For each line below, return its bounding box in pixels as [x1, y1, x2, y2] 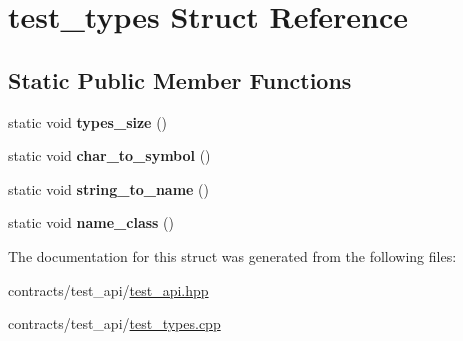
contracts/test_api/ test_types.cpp [8, 313, 221, 334]
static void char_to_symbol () [8, 145, 211, 166]
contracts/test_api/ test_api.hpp [8, 279, 209, 300]
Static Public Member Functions [8, 64, 352, 95]
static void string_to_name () [8, 178, 210, 199]
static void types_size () [8, 111, 168, 132]
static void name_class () [8, 212, 174, 233]
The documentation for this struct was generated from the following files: [8, 245, 457, 266]
